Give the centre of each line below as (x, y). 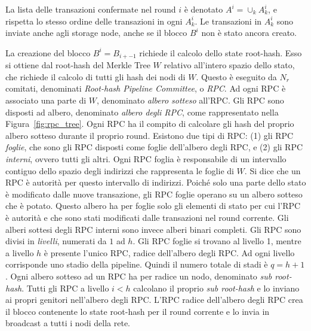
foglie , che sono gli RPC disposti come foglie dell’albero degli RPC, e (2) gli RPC (154, 147)
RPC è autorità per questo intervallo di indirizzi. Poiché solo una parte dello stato (156, 182)
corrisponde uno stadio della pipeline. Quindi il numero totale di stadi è (137, 264)
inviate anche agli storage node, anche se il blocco (96, 33)
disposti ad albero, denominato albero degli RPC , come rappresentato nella (142, 112)
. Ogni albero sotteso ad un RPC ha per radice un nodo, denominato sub (139, 276)
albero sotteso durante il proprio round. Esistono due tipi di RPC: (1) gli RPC (150, 135)
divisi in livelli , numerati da (56, 241)
